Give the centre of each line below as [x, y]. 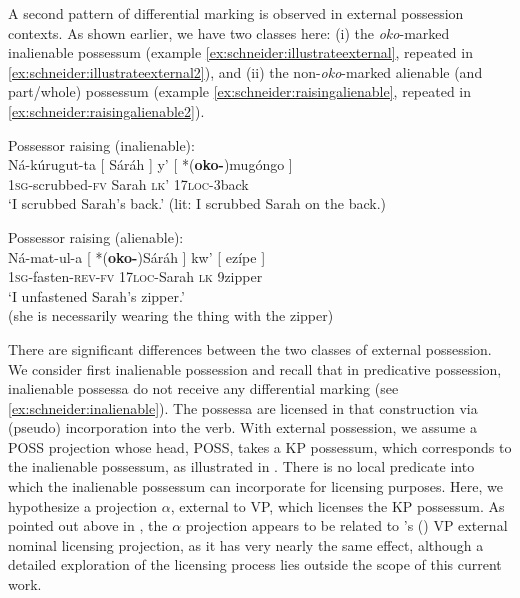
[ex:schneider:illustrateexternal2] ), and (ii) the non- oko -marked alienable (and [245, 71]
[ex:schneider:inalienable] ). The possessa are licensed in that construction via [243, 407]
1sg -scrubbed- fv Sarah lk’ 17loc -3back [128, 183]
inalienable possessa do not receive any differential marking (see [203, 388]
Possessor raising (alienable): [96, 236]
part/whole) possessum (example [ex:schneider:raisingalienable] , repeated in [240, 91]
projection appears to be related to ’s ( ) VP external [346, 525]
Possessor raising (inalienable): [101, 144]
